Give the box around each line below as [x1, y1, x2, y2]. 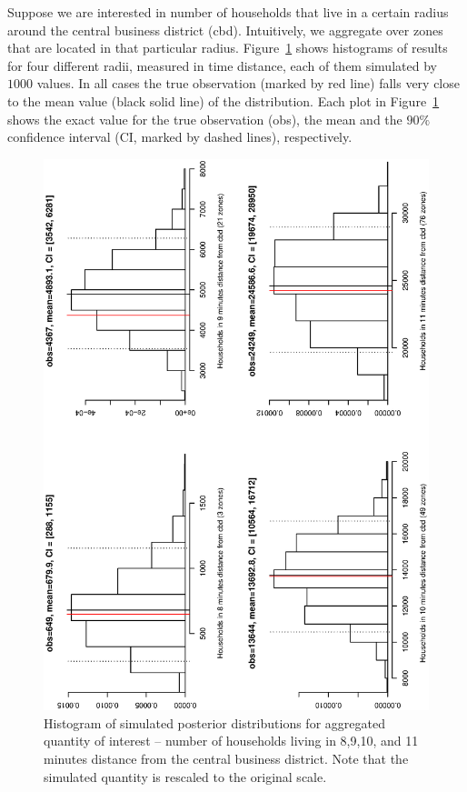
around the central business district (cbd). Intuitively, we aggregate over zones [7, 20, 443, 39]
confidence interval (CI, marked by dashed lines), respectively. [7, 127, 353, 146]
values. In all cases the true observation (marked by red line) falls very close [36, 74, 460, 93]
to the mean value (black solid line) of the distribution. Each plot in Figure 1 [7, 91, 440, 110]
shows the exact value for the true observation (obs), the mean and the [7, 109, 402, 128]
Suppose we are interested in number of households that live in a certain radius [7, 3, 449, 21]
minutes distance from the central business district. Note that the [44, 748, 409, 767]
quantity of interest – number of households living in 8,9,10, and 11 [44, 731, 419, 750]
